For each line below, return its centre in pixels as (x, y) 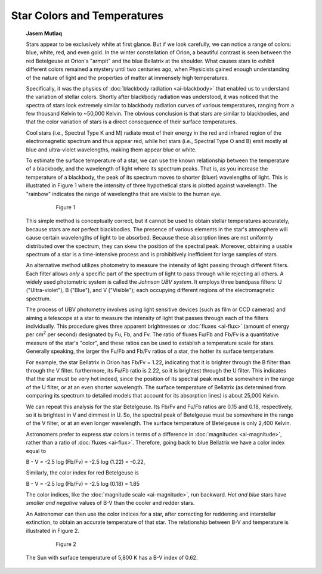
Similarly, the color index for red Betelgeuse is (83, 473)
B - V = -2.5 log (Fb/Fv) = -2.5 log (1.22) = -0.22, (86, 461)
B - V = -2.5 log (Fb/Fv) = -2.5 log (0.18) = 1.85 (83, 483)
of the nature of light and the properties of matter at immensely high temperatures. (127, 77)
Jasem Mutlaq (44, 33)
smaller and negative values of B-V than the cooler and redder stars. (110, 503)
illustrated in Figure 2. (53, 530)
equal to (36, 451)
